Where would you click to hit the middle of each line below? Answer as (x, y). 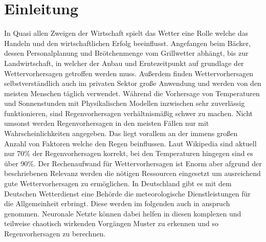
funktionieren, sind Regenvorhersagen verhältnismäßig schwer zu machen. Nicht (129, 113)
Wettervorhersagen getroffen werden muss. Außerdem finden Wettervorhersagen (129, 73)
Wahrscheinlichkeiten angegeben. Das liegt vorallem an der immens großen (121, 133)
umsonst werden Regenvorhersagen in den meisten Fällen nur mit (107, 123)
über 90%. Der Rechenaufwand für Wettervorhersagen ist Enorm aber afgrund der (133, 163)
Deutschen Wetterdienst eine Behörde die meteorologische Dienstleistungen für (127, 193)
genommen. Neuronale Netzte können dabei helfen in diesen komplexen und (123, 213)
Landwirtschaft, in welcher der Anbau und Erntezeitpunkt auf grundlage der (124, 63)
